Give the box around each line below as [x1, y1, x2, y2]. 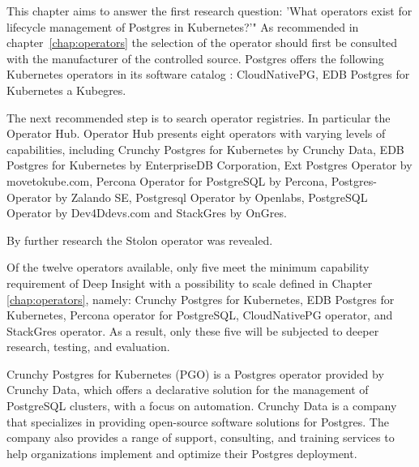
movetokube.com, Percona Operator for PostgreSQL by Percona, [6, 172, 328, 189]
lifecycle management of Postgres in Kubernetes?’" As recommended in [6, 18, 359, 35]
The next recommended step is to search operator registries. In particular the [6, 109, 391, 126]
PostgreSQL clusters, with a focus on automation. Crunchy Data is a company [6, 397, 397, 414]
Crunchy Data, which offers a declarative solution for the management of [6, 381, 369, 398]
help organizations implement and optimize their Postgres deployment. [6, 444, 357, 461]
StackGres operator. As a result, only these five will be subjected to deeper [6, 322, 379, 339]
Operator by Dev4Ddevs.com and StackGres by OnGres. [6, 204, 287, 221]
